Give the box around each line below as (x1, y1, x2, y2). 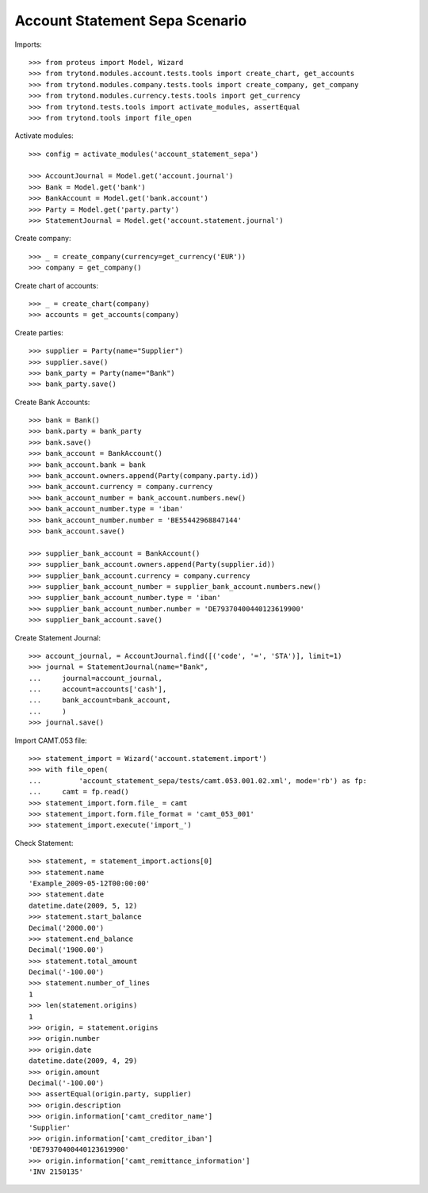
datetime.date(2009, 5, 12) (29, 900, 138, 910)
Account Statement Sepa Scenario (14, 12, 247, 29)
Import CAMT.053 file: (14, 736, 87, 745)
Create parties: (14, 327, 63, 337)
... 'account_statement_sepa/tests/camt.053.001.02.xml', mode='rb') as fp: (29, 776, 368, 785)
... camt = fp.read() (29, 787, 130, 797)
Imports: (14, 40, 43, 49)
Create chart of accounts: (14, 281, 99, 290)
